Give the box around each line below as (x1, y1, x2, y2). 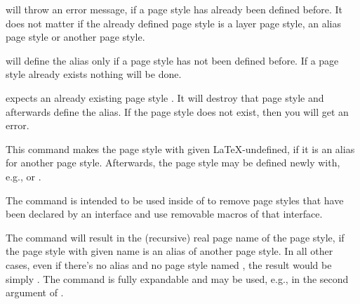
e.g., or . (6, 168, 41, 183)
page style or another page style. (6, 29, 145, 44)
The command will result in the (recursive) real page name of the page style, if (6, 230, 345, 244)
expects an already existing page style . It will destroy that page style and (6, 90, 324, 105)
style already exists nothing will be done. (6, 67, 182, 81)
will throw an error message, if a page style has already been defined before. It (6, 2, 343, 16)
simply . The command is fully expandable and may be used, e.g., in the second (6, 271, 349, 286)
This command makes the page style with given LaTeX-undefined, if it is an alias (6, 141, 355, 156)
